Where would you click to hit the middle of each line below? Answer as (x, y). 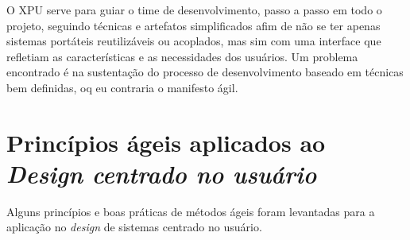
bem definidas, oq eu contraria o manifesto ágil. (122, 87)
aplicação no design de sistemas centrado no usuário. (134, 227)
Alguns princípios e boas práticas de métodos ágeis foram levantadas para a (191, 211)
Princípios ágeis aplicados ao (166, 142)
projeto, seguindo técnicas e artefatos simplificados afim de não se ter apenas (193, 25)
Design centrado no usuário (162, 173)
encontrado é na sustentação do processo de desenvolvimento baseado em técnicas (205, 72)
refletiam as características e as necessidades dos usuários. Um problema (182, 56)
